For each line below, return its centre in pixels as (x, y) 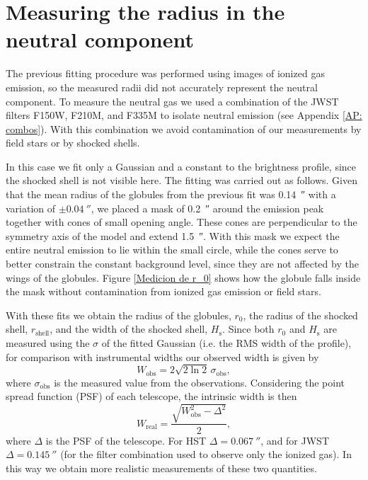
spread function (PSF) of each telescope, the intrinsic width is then (151, 396)
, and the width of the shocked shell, (129, 329)
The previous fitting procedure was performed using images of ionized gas (165, 73)
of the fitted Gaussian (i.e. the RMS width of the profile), (226, 343)
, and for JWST (295, 440)
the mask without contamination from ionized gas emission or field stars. (163, 291)
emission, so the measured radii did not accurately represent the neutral (162, 87)
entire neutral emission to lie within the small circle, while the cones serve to (172, 250)
